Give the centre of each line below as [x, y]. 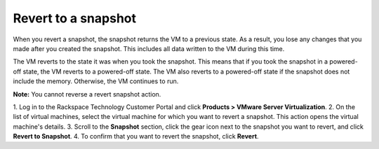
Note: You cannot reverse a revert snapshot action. [87, 94]
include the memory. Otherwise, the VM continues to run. [96, 81]
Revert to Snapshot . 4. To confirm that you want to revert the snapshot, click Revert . [136, 136]
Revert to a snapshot [75, 18]
